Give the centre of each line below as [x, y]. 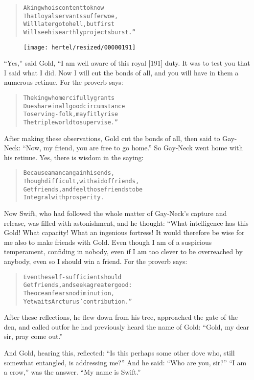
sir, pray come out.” [33, 336]
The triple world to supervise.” [71, 123]
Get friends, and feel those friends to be [83, 189]
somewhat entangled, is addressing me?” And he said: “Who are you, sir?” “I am [125, 362]
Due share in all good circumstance [74, 106]
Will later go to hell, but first [69, 24]
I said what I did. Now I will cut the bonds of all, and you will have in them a [121, 72]
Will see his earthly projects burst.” [79, 32]
